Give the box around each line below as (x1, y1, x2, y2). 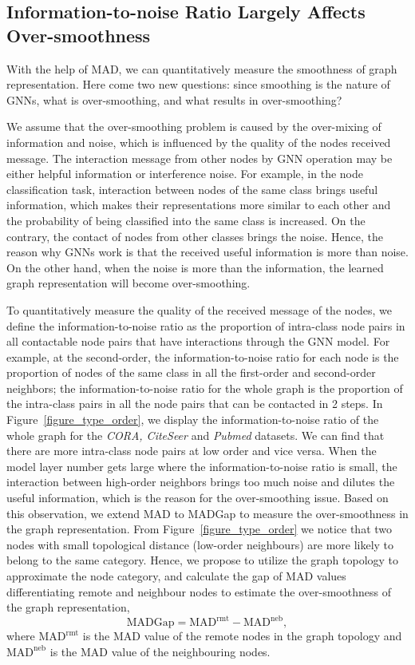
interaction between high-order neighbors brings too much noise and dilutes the (6, 473, 395, 490)
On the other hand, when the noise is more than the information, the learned (6, 259, 384, 275)
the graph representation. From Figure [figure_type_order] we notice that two (6, 521, 393, 537)
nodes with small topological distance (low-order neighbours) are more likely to (6, 536, 394, 552)
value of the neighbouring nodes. (111, 643, 271, 659)
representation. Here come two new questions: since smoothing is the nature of (6, 76, 390, 93)
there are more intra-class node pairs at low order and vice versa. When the (6, 442, 377, 459)
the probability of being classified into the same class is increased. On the (6, 212, 366, 228)
